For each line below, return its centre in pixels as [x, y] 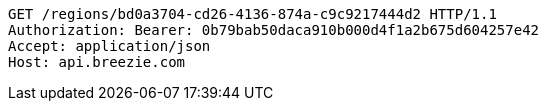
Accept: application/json [109, 46]
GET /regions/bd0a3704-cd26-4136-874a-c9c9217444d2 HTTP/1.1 [252, 14]
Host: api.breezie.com [97, 62]
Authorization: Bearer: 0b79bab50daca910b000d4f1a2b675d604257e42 [274, 30]
